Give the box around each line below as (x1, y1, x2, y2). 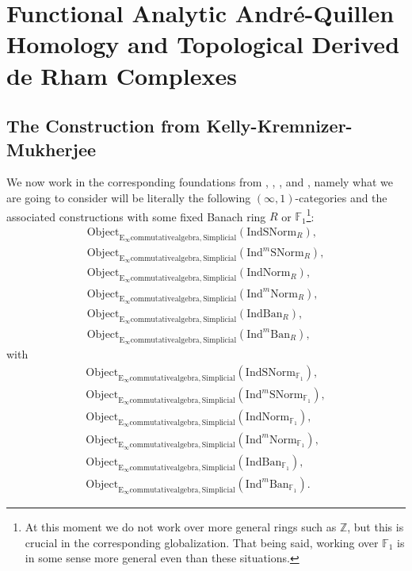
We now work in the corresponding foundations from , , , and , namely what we (6, 174, 394, 190)
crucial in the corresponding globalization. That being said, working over (25, 534, 379, 550)
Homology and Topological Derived (6, 28, 400, 60)
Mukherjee (6, 136, 97, 161)
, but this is (347, 519, 404, 535)
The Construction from (6, 113, 200, 138)
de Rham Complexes (6, 59, 237, 91)
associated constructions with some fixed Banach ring (6, 208, 266, 224)
